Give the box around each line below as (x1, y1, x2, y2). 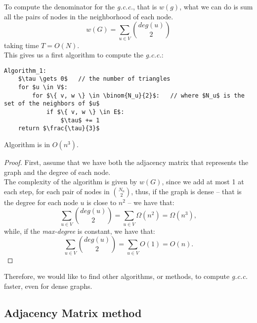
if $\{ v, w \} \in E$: (46, 108, 125, 115)
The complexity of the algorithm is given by (4, 176, 137, 187)
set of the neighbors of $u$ (4, 100, 100, 108)
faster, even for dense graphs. (4, 280, 92, 291)
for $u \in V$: (18, 84, 68, 91)
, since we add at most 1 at (162, 176, 244, 187)
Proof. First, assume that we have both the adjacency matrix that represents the (4, 157, 249, 167)
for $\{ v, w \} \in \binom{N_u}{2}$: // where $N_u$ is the (32, 92, 245, 99)
